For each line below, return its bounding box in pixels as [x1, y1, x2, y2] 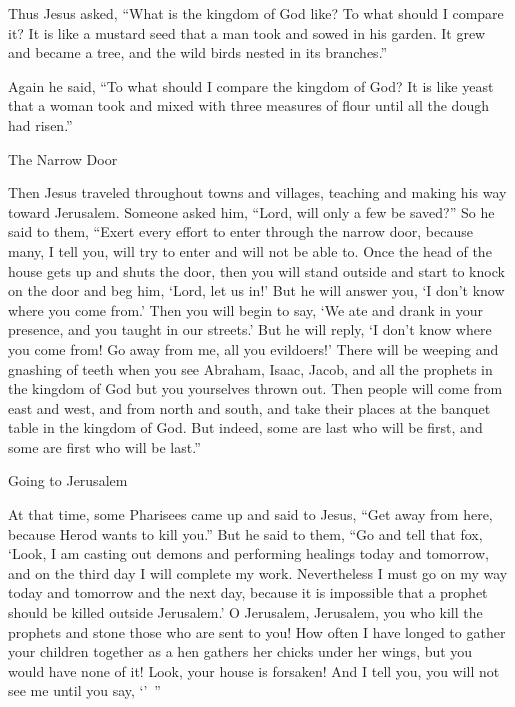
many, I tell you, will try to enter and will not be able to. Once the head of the [8, 240, 492, 261]
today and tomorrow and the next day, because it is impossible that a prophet [8, 582, 488, 603]
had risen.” [8, 114, 73, 135]
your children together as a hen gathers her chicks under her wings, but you [8, 641, 473, 662]
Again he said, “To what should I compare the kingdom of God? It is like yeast [8, 75, 494, 96]
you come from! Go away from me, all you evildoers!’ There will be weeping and [8, 338, 499, 359]
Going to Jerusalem [8, 470, 128, 491]
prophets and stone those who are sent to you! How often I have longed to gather [8, 621, 506, 642]
